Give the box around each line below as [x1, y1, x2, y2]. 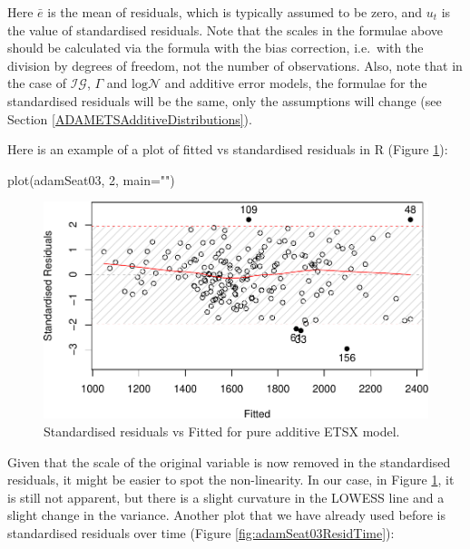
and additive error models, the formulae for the [164, 74, 427, 93]
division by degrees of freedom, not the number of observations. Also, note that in [7, 55, 463, 74]
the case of [7, 74, 67, 93]
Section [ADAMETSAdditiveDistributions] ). [7, 109, 252, 128]
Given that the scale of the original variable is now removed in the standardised [7, 452, 451, 471]
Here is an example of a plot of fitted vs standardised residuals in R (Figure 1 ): [7, 140, 448, 159]
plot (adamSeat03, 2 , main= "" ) [7, 170, 175, 189]
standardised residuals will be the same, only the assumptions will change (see [7, 91, 442, 110]
